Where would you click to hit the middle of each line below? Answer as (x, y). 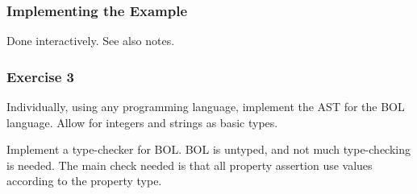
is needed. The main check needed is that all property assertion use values (190, 165)
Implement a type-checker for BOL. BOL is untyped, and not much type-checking (209, 149)
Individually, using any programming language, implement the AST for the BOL (206, 107)
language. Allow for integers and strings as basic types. (142, 122)
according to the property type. (84, 181)
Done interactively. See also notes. (91, 41)
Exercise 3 (40, 76)
